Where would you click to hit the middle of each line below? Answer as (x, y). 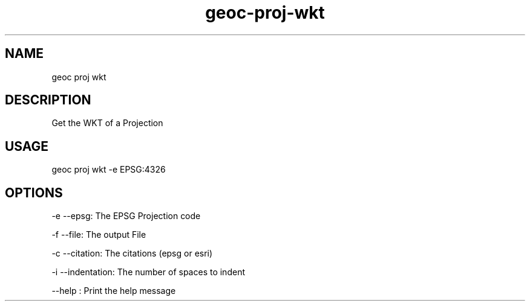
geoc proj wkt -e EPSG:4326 (109, 170)
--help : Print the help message (114, 291)
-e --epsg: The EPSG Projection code (126, 216)
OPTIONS (34, 193)
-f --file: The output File (99, 235)
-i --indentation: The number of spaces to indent (148, 272)
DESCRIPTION (48, 100)
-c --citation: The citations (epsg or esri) (132, 253)
